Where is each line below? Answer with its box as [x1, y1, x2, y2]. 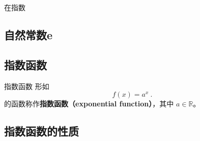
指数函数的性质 [4, 123, 79, 139]
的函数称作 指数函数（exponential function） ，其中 [4, 98, 174, 109]
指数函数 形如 [4, 80, 49, 91]
